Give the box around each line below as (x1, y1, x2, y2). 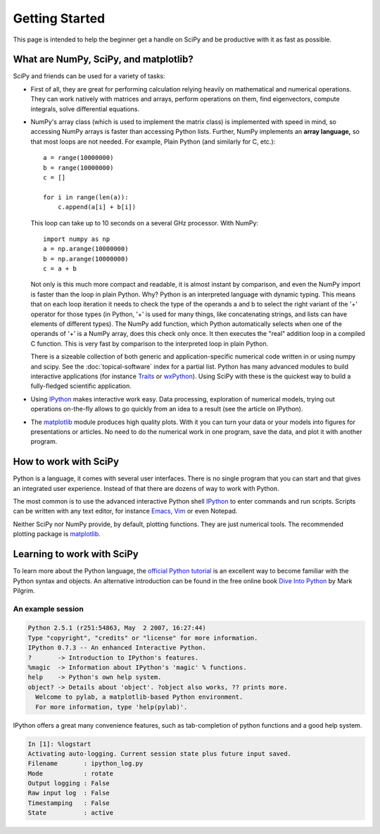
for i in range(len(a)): (43, 193, 129, 201)
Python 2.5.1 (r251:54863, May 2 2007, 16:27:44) (27, 624, 207, 632)
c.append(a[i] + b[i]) (57, 203, 137, 211)
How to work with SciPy (13, 456, 120, 468)
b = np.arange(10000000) (43, 254, 129, 263)
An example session (13, 604, 84, 614)
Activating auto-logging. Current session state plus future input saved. (27, 749, 292, 757)
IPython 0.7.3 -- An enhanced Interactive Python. (27, 644, 207, 652)
